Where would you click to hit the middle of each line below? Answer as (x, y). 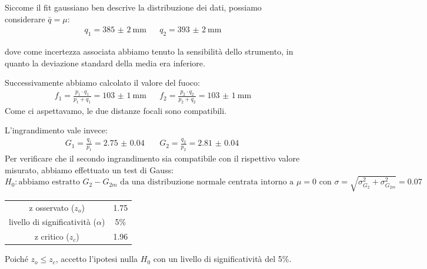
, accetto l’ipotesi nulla (97, 259)
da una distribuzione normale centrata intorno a (207, 182)
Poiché (16, 259)
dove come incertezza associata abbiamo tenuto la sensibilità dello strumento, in (149, 51)
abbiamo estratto (49, 182)
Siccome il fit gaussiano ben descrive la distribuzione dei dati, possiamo (133, 7)
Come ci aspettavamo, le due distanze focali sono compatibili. (116, 110)
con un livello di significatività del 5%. (222, 259)
